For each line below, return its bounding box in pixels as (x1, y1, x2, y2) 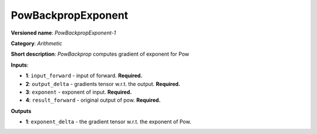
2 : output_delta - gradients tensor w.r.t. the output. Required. (25, 80, 180, 87)
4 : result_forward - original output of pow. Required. (25, 97, 161, 104)
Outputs (11, 107, 32, 114)
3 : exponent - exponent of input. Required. (25, 88, 132, 95)
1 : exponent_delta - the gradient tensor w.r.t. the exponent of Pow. (25, 118, 191, 125)
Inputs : (11, 61, 29, 68)
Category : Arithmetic (11, 40, 63, 47)
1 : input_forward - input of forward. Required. (25, 72, 143, 79)
